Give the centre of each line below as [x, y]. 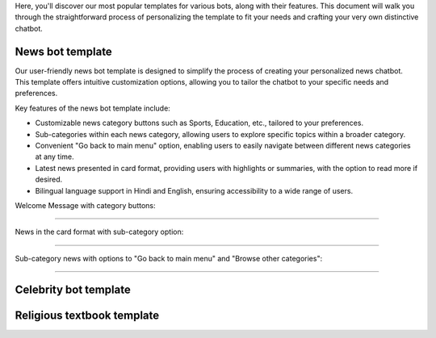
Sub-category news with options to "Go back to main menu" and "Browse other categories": [169, 258]
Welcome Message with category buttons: [86, 205]
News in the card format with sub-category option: [99, 232]
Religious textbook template [87, 315]
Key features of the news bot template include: [93, 108]
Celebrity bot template [73, 289]
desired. [49, 179]
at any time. [55, 156]
